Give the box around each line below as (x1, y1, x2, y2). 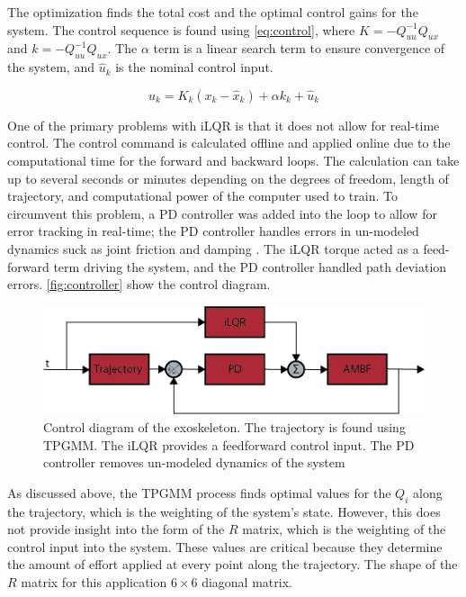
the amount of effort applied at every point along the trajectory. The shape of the (7, 555, 458, 574)
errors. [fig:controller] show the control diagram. (7, 275, 271, 294)
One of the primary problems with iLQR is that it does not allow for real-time (7, 115, 440, 134)
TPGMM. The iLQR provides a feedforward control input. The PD (43, 435, 415, 454)
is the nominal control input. (115, 58, 273, 77)
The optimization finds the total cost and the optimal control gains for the (7, 3, 418, 21)
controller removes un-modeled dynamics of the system (43, 453, 345, 472)
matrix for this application (21, 572, 167, 591)
